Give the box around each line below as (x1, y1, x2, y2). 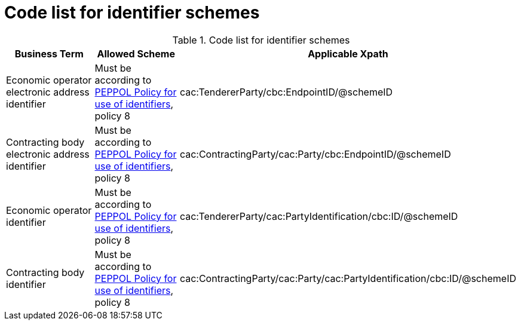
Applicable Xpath (308, 47, 388, 60)
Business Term (14, 47, 84, 60)
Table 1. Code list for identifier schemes (172, 33, 350, 46)
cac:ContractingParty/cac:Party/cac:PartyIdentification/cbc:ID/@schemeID (179, 272, 516, 284)
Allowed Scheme (97, 47, 175, 60)
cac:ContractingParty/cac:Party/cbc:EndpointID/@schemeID (179, 148, 451, 160)
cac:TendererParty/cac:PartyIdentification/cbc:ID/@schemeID (179, 210, 458, 222)
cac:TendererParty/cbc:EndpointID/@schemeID (179, 85, 393, 98)
